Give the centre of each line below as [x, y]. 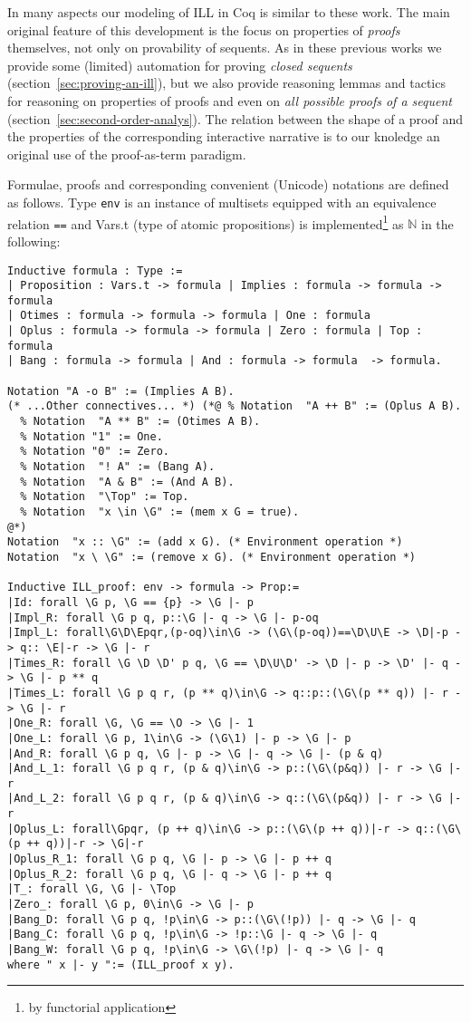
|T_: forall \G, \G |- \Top [92, 889]
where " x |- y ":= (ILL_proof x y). [121, 964]
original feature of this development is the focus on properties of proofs [204, 29]
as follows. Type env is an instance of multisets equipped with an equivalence [222, 202]
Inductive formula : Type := [95, 270]
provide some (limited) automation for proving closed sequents [180, 65]
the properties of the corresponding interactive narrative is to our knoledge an [224, 136]
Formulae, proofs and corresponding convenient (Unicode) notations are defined [228, 184]
